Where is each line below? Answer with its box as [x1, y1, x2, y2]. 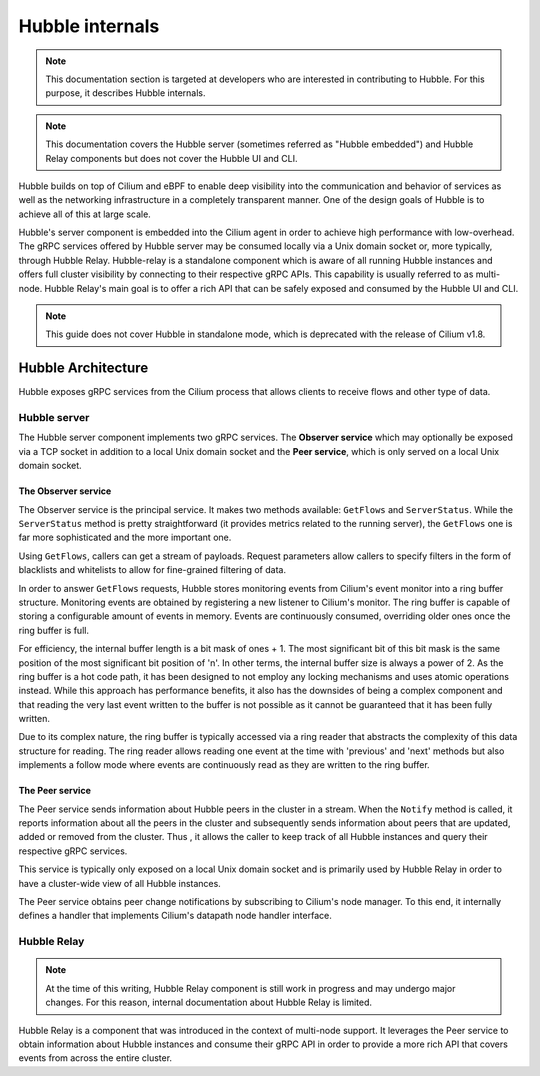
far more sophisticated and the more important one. [18, 531, 232, 544]
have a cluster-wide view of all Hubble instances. [18, 877, 222, 889]
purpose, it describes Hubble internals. [45, 87, 206, 99]
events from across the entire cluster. [18, 1052, 173, 1064]
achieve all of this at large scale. [18, 208, 152, 220]
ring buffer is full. [18, 624, 90, 636]
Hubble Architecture [18, 360, 149, 377]
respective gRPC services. [18, 845, 128, 857]
